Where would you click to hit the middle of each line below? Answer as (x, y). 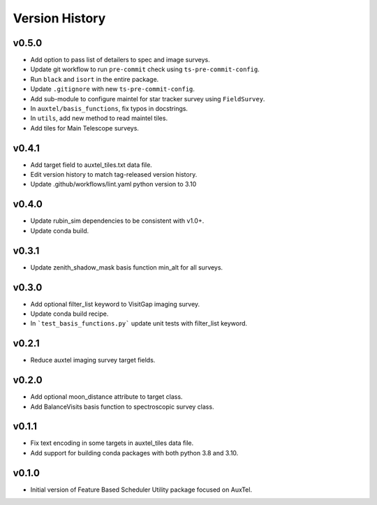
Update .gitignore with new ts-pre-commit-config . (113, 89)
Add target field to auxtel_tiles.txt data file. (91, 165)
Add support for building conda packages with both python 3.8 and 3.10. (134, 453)
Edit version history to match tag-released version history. (114, 175)
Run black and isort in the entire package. (95, 79)
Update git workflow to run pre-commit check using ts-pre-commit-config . (145, 69)
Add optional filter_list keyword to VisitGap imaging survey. (115, 304)
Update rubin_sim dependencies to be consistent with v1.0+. (117, 221)
